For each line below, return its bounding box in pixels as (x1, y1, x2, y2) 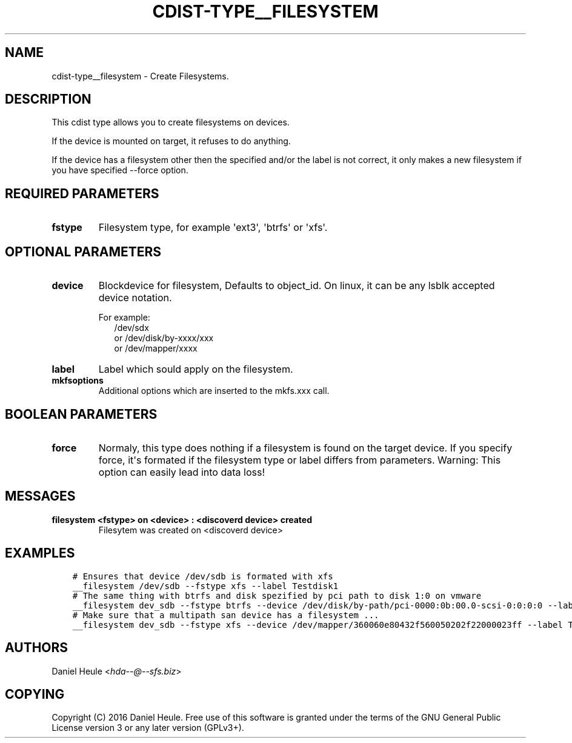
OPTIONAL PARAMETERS (5, 244, 162, 259)
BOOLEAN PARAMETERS (5, 406, 158, 422)
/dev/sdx (114, 322, 149, 333)
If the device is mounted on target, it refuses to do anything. (52, 136, 291, 147)
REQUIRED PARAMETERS (5, 185, 159, 201)
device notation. (98, 292, 172, 304)
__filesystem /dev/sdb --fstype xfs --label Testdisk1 (72, 581, 339, 591)
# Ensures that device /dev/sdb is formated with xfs (72, 571, 333, 581)
